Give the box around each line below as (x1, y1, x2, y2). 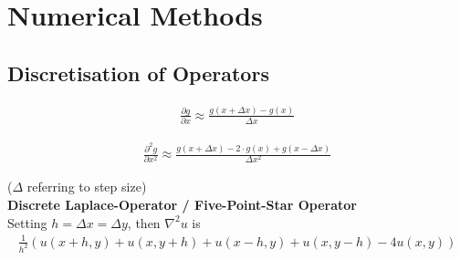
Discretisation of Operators (7, 58, 269, 87)
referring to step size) (26, 177, 147, 196)
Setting (7, 213, 47, 232)
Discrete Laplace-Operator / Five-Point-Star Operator (7, 195, 357, 214)
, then (127, 213, 161, 232)
